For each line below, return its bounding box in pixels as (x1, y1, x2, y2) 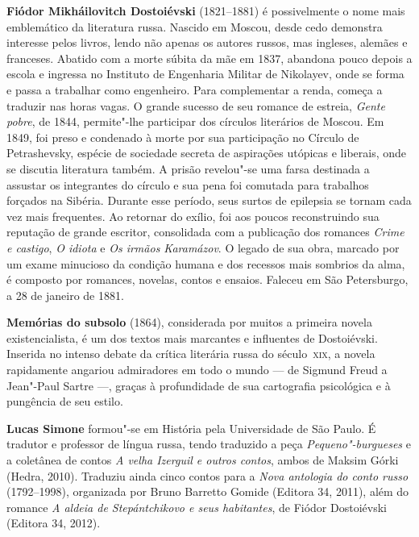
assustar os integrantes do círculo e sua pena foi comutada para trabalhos (6, 176, 369, 193)
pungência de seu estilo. (6, 393, 123, 410)
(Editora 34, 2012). (6, 514, 101, 531)
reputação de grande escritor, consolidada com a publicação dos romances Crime (6, 223, 404, 240)
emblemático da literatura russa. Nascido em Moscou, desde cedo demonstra (6, 18, 383, 35)
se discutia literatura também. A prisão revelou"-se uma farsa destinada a (6, 160, 370, 177)
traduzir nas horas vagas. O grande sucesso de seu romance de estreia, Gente (6, 97, 385, 114)
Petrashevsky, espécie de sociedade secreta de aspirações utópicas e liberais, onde (6, 144, 407, 161)
